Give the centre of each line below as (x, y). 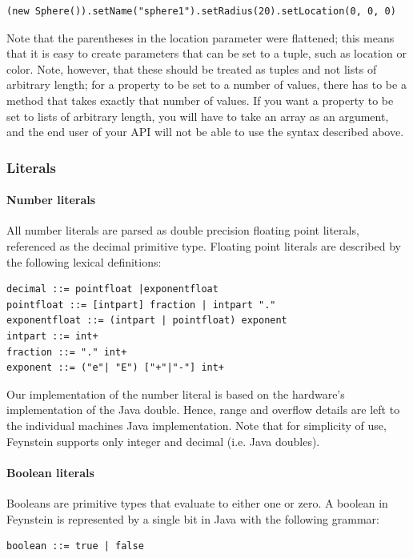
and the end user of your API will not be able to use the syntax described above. (205, 132)
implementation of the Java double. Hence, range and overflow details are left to (203, 409)
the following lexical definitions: (84, 261)
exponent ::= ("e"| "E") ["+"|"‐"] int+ (116, 368)
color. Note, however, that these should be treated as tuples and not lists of (192, 68)
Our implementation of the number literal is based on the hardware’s (176, 393)
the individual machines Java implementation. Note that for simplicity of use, (196, 425)
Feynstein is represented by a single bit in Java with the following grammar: (193, 518)
